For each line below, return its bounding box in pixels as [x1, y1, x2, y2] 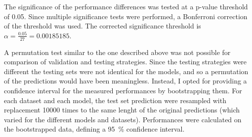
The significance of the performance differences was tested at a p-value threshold [4, 1, 248, 11]
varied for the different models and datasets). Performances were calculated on [4, 114, 242, 124]
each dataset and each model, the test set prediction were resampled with [4, 95, 226, 105]
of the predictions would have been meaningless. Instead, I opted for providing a [4, 76, 247, 86]
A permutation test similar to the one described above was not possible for [4, 47, 231, 57]
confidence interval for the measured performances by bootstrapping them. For [4, 85, 242, 95]
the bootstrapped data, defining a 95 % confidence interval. [4, 124, 185, 134]
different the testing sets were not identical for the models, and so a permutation [4, 66, 249, 76]
